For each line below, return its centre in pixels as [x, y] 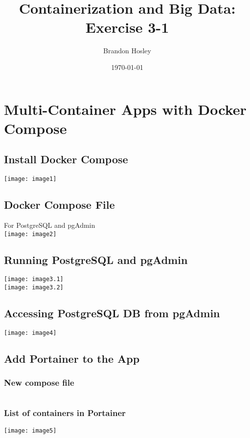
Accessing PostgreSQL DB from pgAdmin [112, 313]
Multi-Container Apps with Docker [125, 109]
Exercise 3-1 [127, 27]
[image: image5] [30, 430]
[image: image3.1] [34, 279]
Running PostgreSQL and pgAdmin [96, 259]
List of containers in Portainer [65, 413]
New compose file [39, 383]
